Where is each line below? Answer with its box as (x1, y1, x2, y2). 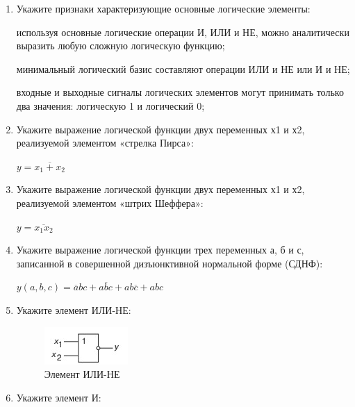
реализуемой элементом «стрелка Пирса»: (16, 135, 194, 150)
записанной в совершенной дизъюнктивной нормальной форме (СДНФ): (16, 256, 323, 270)
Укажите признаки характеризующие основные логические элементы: (16, 1, 311, 15)
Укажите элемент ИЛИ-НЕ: (16, 302, 131, 317)
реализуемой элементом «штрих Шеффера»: (16, 195, 204, 210)
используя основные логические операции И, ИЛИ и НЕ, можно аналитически (16, 24, 349, 39)
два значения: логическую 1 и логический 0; (16, 98, 205, 113)
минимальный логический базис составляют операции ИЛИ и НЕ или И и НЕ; (16, 61, 350, 76)
